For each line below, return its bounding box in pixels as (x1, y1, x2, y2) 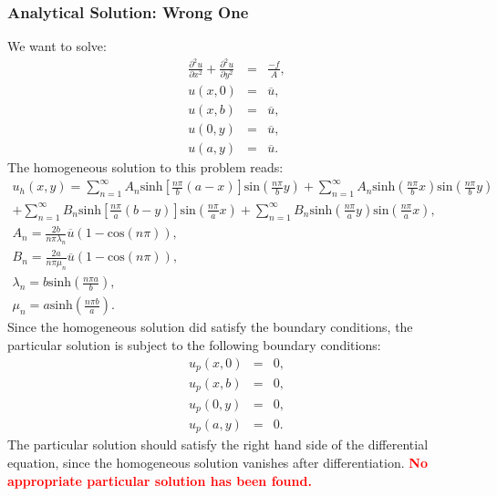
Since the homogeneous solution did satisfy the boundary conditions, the (7, 317, 413, 336)
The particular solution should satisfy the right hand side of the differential (7, 435, 429, 454)
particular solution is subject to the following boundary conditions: (7, 335, 381, 354)
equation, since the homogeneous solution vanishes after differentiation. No (7, 453, 428, 472)
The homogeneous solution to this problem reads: (7, 158, 284, 177)
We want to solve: (7, 36, 107, 56)
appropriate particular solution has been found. (7, 470, 312, 490)
